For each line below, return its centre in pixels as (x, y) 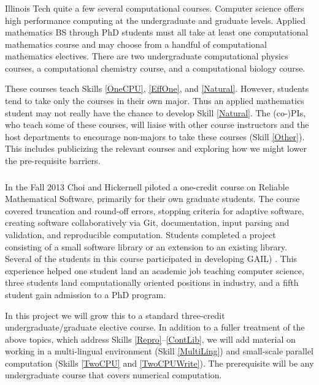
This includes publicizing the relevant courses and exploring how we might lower (156, 148)
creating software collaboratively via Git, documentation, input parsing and (147, 222)
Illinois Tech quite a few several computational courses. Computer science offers (155, 8)
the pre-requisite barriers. (53, 161)
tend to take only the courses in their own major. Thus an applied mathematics (155, 101)
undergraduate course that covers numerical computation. (113, 375)
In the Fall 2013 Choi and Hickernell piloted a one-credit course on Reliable (147, 186)
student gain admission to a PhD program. (86, 294)
